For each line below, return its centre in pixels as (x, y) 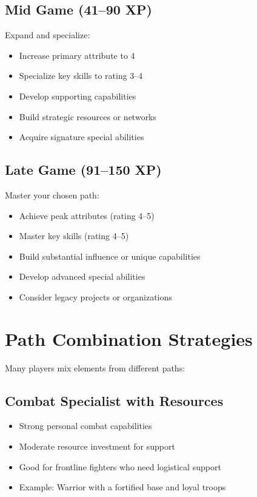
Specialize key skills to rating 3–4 (81, 76)
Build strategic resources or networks (88, 116)
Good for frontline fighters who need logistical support (120, 466)
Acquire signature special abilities (82, 137)
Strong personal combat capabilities (85, 426)
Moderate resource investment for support (97, 446)
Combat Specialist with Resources (114, 400)
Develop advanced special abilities (82, 276)
